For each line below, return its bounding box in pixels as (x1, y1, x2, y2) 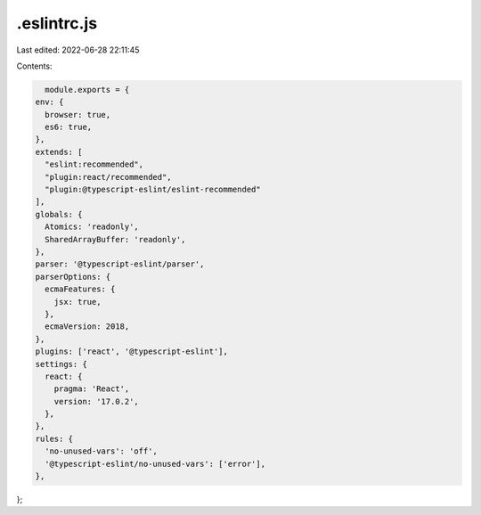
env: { (35, 97, 64, 107)
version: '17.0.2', (53, 396, 140, 406)
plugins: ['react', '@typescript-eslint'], (35, 347, 229, 356)
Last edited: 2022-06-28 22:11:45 (16, 45, 140, 55)
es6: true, (45, 122, 93, 133)
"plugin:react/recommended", (45, 172, 173, 182)
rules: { (35, 433, 74, 444)
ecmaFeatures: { (45, 284, 116, 294)
